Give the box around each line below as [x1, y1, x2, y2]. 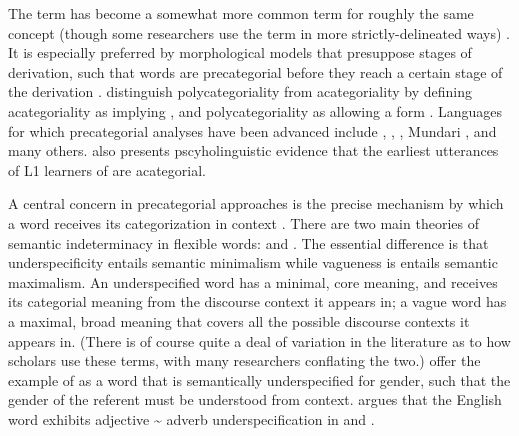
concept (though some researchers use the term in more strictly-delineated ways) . [8, 22, 510, 43]
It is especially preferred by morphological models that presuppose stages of [8, 42, 472, 63]
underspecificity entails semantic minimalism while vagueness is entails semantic [8, 252, 498, 273]
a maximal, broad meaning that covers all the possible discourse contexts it [8, 310, 470, 331]
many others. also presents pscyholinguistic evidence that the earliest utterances [8, 140, 499, 161]
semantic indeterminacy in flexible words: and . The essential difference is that [8, 232, 489, 253]
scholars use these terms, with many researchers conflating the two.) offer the [8, 350, 481, 371]
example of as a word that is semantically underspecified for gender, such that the [8, 369, 511, 390]
